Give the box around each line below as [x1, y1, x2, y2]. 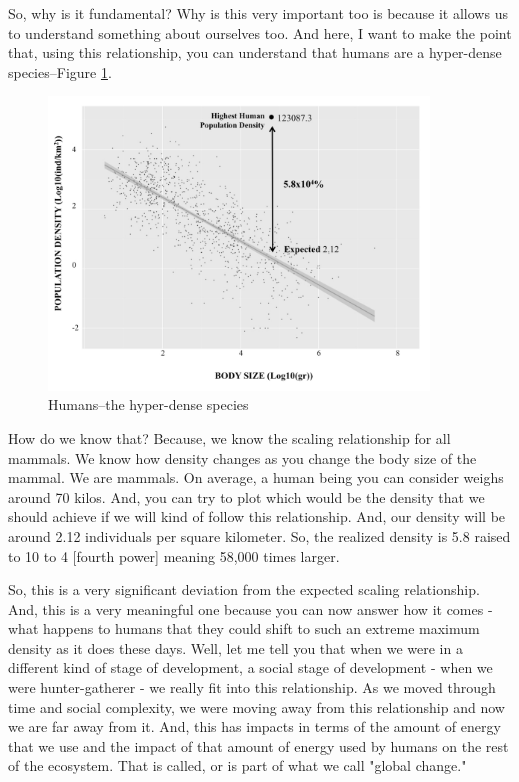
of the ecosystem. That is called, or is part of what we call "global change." [8, 755, 467, 776]
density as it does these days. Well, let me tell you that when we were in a [8, 637, 463, 658]
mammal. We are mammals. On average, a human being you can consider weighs [8, 467, 504, 488]
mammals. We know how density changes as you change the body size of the [8, 447, 477, 468]
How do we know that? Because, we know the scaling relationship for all [8, 427, 451, 448]
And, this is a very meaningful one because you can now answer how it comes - [8, 598, 493, 619]
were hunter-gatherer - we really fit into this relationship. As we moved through [8, 677, 496, 698]
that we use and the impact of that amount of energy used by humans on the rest [8, 735, 509, 756]
